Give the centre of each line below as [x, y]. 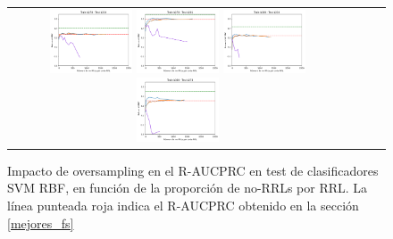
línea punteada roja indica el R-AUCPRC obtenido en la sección [183, 205]
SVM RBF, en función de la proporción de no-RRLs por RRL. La [188, 188]
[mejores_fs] [41, 223]
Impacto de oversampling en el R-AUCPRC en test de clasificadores [193, 170]
